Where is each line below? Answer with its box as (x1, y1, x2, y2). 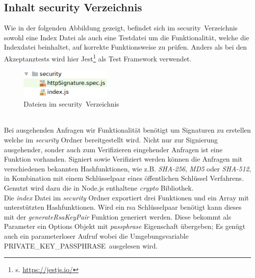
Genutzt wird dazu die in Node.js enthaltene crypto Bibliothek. (4, 182, 194, 193)
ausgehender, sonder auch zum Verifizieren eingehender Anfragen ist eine (4, 144, 223, 154)
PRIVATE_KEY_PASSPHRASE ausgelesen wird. (4, 240, 158, 250)
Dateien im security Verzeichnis (24, 99, 119, 109)
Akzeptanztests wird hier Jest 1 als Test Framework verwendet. (4, 52, 192, 63)
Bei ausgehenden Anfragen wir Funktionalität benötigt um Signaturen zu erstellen (4, 125, 251, 135)
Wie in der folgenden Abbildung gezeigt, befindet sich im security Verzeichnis (4, 23, 238, 33)
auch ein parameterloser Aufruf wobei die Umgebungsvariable (4, 230, 189, 241)
